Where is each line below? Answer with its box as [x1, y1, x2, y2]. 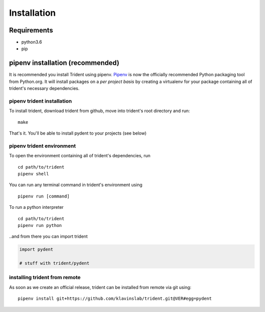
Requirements [9, 26, 53, 34]
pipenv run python [18, 223, 62, 228]
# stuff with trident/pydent [19, 260, 90, 266]
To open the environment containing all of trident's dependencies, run [9, 153, 151, 159]
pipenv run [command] [18, 193, 70, 199]
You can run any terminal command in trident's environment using [9, 182, 142, 188]
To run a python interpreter [9, 204, 64, 210]
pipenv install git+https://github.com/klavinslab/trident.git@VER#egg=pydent [18, 296, 212, 302]
